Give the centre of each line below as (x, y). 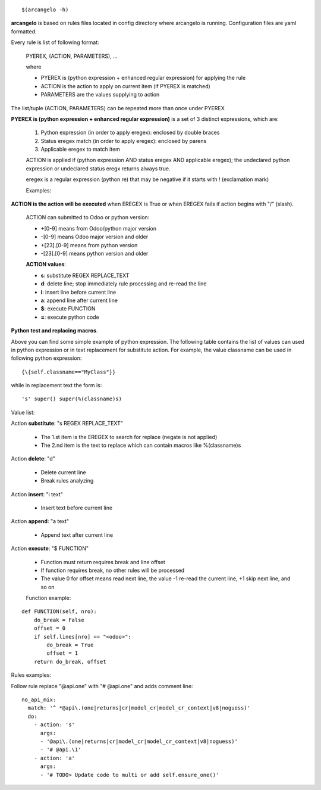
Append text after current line (77, 535)
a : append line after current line (79, 300)
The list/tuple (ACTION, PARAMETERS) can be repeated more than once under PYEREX (118, 108)
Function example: (48, 598)
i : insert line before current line (78, 292)
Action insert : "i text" (37, 494)
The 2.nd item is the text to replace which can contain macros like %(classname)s (141, 445)
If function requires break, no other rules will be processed (113, 570)
